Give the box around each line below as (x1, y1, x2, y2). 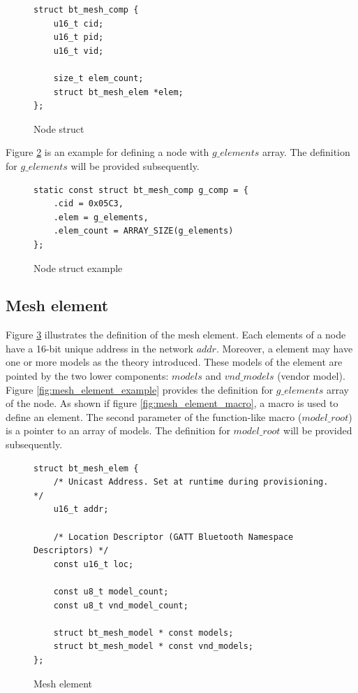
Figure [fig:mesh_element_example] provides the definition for (6, 382, 274, 396)
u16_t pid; (53, 32, 104, 43)
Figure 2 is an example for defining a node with (6, 145, 209, 159)
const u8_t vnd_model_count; (53, 600, 188, 610)
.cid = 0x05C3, (53, 199, 124, 209)
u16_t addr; (53, 504, 109, 515)
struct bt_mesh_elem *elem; (53, 87, 184, 97)
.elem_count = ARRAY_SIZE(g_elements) (53, 226, 234, 236)
